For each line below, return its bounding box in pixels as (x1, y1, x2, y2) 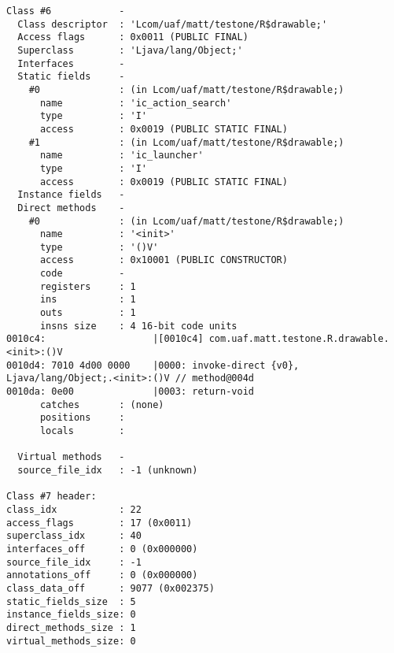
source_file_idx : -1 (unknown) (17, 464, 198, 476)
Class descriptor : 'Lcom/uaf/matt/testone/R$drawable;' (17, 18, 328, 30)
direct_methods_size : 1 (6, 621, 136, 633)
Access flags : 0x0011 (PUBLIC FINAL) (17, 32, 249, 43)
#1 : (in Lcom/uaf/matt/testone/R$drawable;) (28, 136, 344, 148)
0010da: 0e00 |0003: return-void (6, 386, 254, 398)
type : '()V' (39, 241, 159, 253)
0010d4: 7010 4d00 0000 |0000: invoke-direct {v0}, (6, 359, 300, 371)
